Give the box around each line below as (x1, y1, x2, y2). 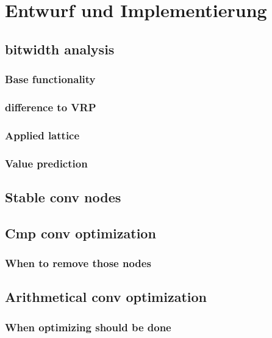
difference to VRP (5, 99, 96, 114)
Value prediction (5, 155, 88, 171)
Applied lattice (5, 127, 80, 142)
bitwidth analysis (5, 39, 115, 58)
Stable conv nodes (5, 187, 121, 206)
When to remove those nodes (5, 255, 151, 271)
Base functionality (5, 72, 96, 87)
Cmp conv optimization (5, 223, 156, 242)
